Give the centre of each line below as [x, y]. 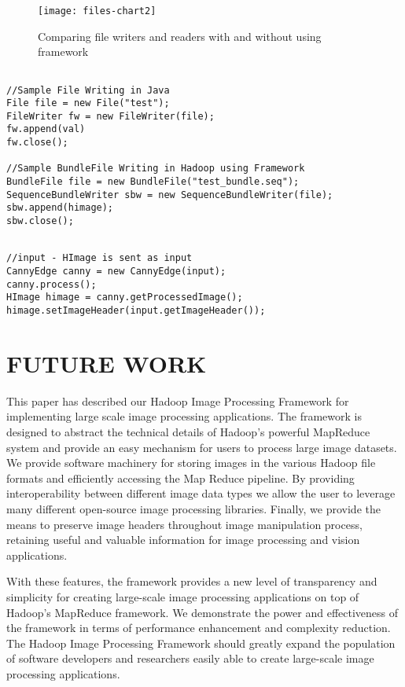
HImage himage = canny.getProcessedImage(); [125, 298]
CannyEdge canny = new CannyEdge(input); [116, 272]
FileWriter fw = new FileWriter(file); [110, 116]
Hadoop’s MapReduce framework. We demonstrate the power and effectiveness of [202, 612]
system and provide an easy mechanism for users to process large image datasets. [202, 447]
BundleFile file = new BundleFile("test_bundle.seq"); [153, 182]
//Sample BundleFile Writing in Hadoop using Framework [156, 169]
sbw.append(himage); [60, 208]
